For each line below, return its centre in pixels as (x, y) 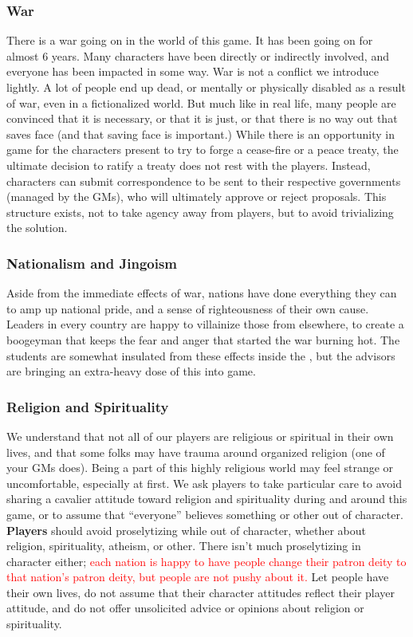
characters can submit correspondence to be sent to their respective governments (204, 181)
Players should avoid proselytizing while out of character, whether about (187, 530)
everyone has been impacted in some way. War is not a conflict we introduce (193, 71)
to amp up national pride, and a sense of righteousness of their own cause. (188, 308)
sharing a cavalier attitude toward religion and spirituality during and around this (207, 499)
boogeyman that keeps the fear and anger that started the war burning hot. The (203, 339)
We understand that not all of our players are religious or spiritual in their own (200, 436)
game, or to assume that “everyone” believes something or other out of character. (205, 514)
